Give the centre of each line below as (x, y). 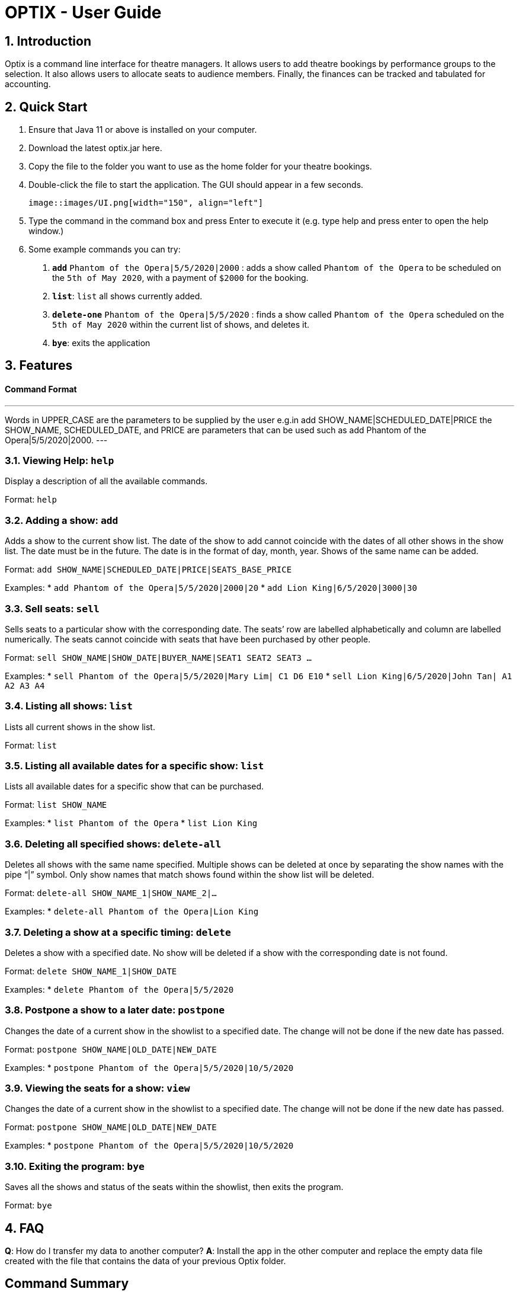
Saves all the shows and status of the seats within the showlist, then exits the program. (174, 1187)
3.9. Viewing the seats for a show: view (97, 1088)
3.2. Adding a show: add (62, 520)
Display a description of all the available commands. (106, 481)
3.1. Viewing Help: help (60, 461)
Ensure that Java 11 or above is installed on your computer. (143, 130)
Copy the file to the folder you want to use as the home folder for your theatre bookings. (200, 167)
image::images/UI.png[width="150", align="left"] (146, 203)
